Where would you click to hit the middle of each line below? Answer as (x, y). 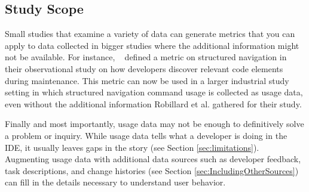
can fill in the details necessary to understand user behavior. (115, 182)
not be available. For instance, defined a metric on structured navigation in (146, 57)
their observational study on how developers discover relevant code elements (144, 68)
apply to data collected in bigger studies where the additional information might (152, 45)
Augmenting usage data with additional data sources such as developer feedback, (153, 159)
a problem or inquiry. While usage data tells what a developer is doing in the (146, 135)
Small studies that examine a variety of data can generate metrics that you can (150, 34)
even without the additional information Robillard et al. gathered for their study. (153, 103)
